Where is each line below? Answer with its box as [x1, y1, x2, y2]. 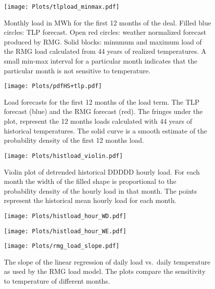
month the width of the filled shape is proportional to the [4, 176, 176, 186]
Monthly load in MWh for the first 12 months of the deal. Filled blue [4, 17, 211, 27]
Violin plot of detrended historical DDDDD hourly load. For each [4, 166, 200, 177]
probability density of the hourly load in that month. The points [4, 185, 197, 196]
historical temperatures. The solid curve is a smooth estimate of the [4, 125, 207, 135]
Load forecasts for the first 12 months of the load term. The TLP [4, 96, 200, 107]
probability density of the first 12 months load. [4, 135, 144, 145]
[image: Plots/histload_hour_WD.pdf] [4, 212, 127, 220]
